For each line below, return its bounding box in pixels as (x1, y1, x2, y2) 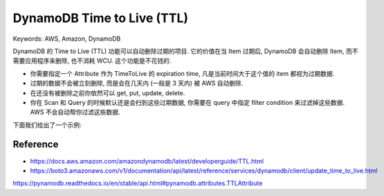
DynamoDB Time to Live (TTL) (12, 10, 189, 26)
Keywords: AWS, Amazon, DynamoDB (12, 35, 121, 43)
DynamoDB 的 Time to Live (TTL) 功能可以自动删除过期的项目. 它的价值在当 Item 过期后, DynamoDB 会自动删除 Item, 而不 (12, 47, 358, 55)
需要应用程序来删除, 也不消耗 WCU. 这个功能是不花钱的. (12, 57, 172, 65)
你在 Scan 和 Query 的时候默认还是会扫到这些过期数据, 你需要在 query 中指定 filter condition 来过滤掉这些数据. (30, 98, 345, 106)
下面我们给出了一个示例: (12, 121, 82, 129)
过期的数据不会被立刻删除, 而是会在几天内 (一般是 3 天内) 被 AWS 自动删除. (30, 79, 244, 88)
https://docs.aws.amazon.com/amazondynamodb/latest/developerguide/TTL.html (30, 157, 264, 165)
